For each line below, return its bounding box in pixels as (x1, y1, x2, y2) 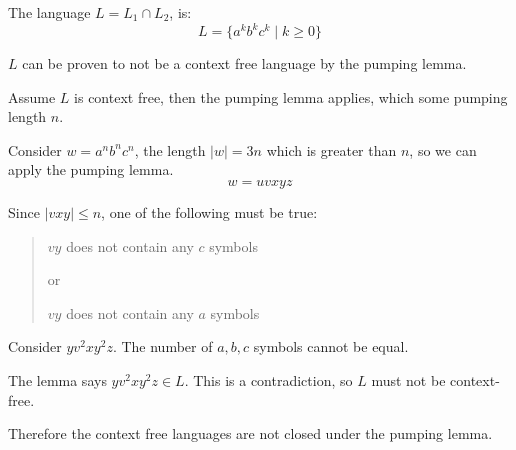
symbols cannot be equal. (253, 336, 409, 357)
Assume (8, 86, 56, 107)
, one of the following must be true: (101, 202, 318, 223)
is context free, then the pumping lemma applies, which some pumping (74, 86, 508, 107)
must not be (371, 370, 446, 391)
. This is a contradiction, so (184, 370, 353, 391)
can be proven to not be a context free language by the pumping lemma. (22, 53, 467, 74)
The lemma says (8, 370, 107, 391)
